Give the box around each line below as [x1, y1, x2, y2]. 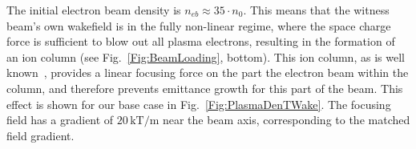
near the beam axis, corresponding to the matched [162, 111, 410, 128]
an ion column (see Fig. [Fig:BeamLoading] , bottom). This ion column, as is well [6, 48, 405, 65]
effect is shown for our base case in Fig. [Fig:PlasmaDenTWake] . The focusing [6, 95, 391, 112]
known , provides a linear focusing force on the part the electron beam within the [6, 64, 409, 81]
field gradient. [6, 127, 75, 143]
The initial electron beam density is [6, 2, 181, 18]
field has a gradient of [6, 111, 114, 128]
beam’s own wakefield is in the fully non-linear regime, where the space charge [6, 17, 391, 34]
